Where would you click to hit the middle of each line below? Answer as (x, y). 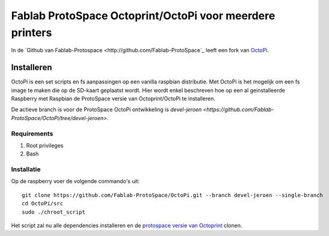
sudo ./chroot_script (54, 212)
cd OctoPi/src (42, 204)
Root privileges (45, 145)
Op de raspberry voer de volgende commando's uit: (75, 181)
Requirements (32, 133)
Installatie (26, 169)
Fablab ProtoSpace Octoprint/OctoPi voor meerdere (143, 16)
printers (32, 32)
